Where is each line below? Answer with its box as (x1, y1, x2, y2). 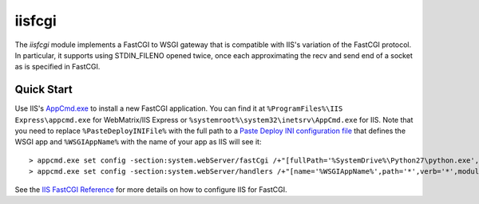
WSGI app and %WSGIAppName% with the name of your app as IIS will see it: (14, 137, 262, 147)
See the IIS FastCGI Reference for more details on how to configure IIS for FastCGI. (14, 184, 287, 194)
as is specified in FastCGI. (14, 62, 101, 72)
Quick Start (14, 83, 73, 96)
